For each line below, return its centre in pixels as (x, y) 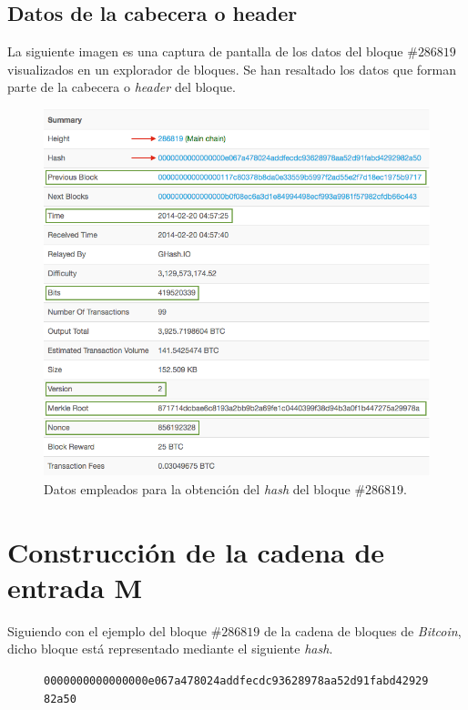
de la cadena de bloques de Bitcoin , (362, 630)
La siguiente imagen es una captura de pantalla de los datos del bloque (205, 51)
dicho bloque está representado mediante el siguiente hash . (170, 649)
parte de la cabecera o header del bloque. (122, 87)
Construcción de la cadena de (196, 551)
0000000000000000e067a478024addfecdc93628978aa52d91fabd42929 (236, 681)
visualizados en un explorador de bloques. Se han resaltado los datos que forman (232, 69)
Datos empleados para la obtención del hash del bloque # (205, 488)
